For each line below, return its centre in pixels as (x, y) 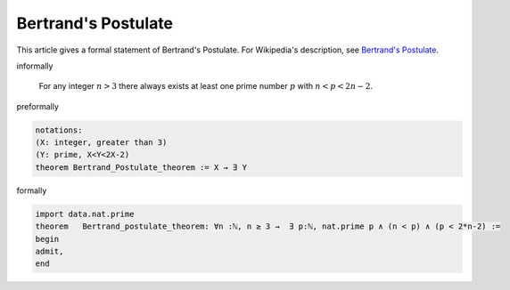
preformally (38, 106)
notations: (59, 130)
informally (35, 66)
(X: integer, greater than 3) (101, 143)
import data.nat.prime (85, 214)
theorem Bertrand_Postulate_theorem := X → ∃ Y (141, 167)
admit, (49, 252)
